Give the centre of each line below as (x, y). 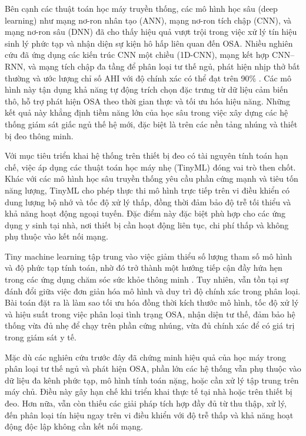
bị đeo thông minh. (39, 135)
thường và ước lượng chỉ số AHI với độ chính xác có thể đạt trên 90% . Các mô (148, 78)
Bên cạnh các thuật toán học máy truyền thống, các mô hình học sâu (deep (141, 8)
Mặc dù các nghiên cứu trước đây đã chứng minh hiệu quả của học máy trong (146, 357)
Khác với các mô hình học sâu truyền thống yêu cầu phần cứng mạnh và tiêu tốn (152, 178)
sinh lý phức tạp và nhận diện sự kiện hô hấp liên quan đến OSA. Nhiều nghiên (149, 43)
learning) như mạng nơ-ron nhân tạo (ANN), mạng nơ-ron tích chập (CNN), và (148, 20)
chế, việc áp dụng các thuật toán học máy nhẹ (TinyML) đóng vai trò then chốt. (150, 167)
